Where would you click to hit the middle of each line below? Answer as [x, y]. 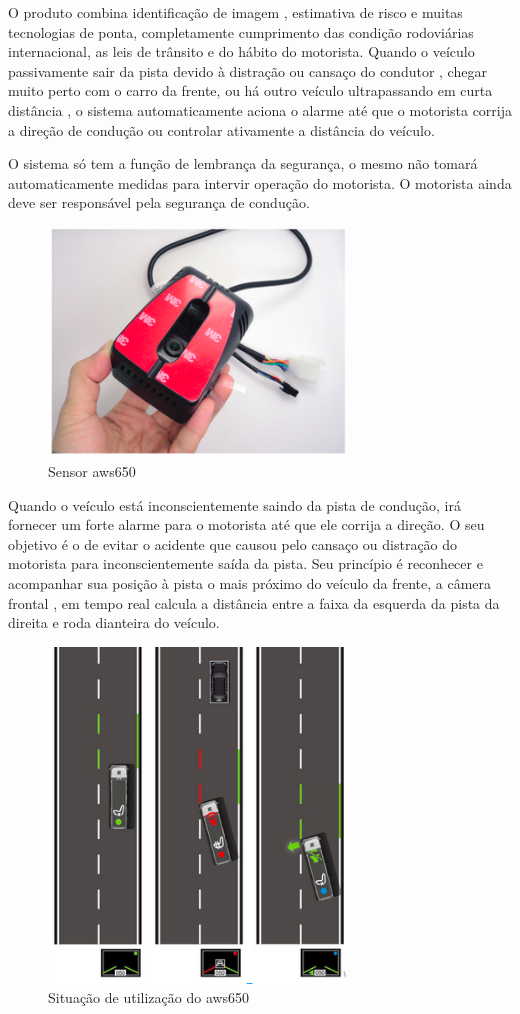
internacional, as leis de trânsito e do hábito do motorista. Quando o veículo [241, 51]
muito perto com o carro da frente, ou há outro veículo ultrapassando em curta [250, 90]
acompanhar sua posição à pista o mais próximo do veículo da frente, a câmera [250, 583]
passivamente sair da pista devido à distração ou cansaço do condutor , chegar [247, 70]
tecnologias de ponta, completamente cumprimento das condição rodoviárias [241, 31]
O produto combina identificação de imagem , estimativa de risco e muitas [235, 12]
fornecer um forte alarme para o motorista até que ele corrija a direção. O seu [246, 524]
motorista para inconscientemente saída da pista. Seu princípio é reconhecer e [245, 563]
